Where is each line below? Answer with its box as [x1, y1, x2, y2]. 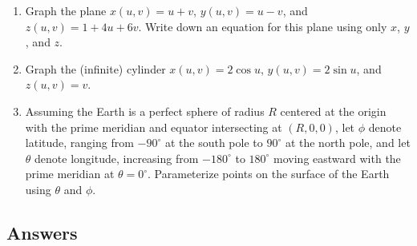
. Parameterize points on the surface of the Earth [148, 165, 390, 182]
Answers [6, 220, 78, 244]
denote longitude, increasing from [34, 149, 199, 166]
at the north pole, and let [285, 134, 411, 151]
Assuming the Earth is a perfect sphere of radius [25, 102, 265, 119]
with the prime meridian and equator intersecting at [25, 118, 282, 135]
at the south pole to [164, 134, 263, 151]
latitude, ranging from [25, 134, 134, 151]
